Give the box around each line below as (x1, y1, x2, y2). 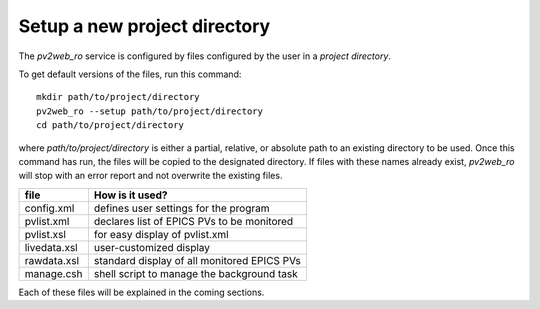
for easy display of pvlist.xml (93, 227, 229, 241)
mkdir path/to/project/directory (36, 91, 200, 103)
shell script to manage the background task (93, 266, 299, 280)
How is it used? (93, 188, 168, 202)
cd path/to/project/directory (36, 120, 185, 131)
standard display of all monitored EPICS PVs (93, 253, 302, 267)
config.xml (24, 201, 75, 215)
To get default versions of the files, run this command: (18, 68, 242, 80)
